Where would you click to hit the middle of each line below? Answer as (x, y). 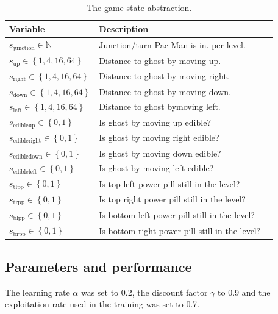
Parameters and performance (98, 266)
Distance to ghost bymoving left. (160, 106)
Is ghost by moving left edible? (156, 168)
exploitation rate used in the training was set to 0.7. (102, 304)
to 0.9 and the (244, 292)
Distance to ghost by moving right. (164, 76)
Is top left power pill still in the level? (169, 183)
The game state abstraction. (139, 7)
